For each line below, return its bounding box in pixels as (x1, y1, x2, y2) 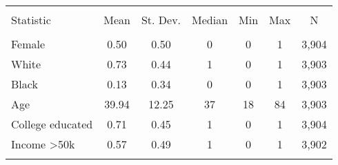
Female (11, 36, 46, 52)
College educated (11, 116, 93, 132)
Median (192, 12, 228, 28)
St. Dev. (141, 12, 181, 28)
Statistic (11, 12, 51, 28)
